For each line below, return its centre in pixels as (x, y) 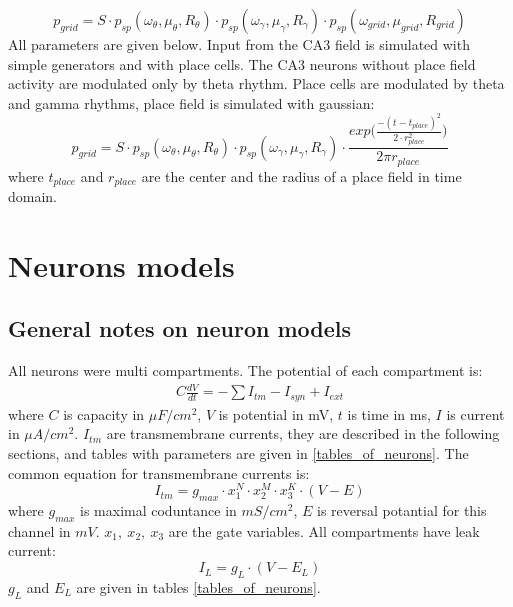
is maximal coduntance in (158, 510)
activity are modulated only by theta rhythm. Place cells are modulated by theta (256, 83)
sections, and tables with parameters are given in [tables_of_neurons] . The (238, 453)
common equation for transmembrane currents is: (159, 472)
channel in (39, 530)
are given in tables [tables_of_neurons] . (198, 586)
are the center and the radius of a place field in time (301, 175)
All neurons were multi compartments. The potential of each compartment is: (245, 370)
